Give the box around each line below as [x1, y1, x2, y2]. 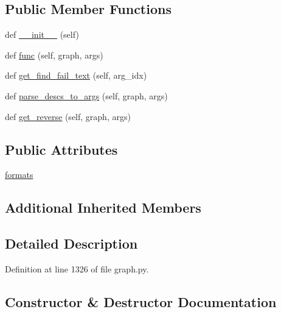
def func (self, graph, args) [5, 48, 103, 61]
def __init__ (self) [5, 28, 79, 41]
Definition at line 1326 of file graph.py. [5, 262, 149, 275]
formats [5, 168, 33, 181]
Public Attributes [5, 140, 118, 158]
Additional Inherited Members [5, 198, 201, 217]
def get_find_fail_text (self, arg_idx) [5, 69, 147, 82]
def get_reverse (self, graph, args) [5, 110, 131, 122]
